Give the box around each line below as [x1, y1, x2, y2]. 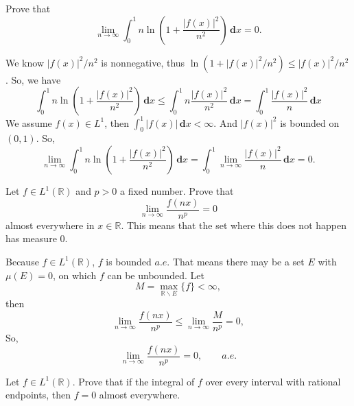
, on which [52, 267, 97, 282]
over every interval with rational [205, 374, 341, 388]
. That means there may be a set [167, 254, 305, 268]
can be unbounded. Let [107, 267, 204, 282]
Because [5, 254, 39, 268]
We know [5, 55, 44, 69]
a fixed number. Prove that [119, 184, 234, 198]
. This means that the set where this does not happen [121, 217, 346, 232]
